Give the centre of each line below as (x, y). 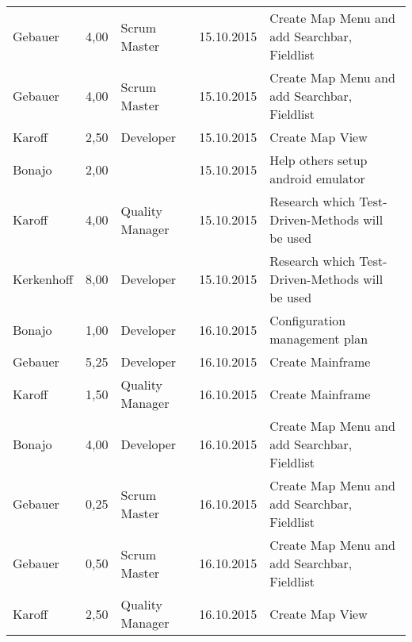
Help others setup (319, 160)
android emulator (317, 178)
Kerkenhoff (43, 279)
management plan (319, 338)
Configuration (308, 320)
